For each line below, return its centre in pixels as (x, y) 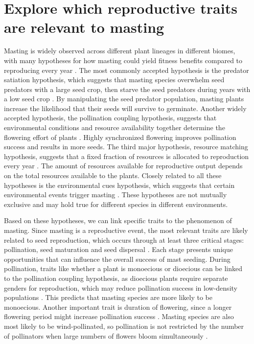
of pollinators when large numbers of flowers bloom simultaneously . (106, 335)
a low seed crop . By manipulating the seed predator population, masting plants (124, 99)
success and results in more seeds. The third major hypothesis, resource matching (126, 147)
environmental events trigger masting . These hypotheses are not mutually (115, 195)
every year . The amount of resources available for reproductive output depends (123, 166)
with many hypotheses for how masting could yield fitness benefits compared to (123, 60)
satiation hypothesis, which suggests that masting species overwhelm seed (114, 80)
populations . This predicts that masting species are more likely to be (108, 297)
